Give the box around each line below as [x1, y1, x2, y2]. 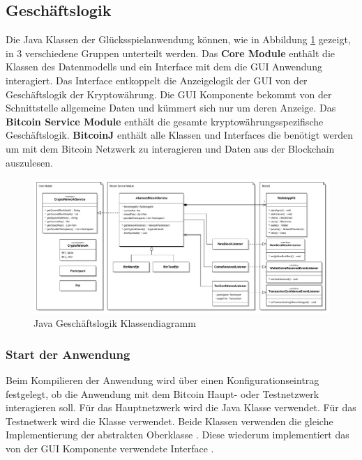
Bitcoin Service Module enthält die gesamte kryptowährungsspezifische [6, 114, 324, 128]
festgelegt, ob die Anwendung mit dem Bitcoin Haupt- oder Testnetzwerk [6, 386, 319, 401]
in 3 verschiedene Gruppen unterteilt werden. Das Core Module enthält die [6, 45, 335, 60]
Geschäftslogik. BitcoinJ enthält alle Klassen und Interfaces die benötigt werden [6, 128, 353, 142]
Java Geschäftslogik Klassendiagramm [33, 316, 196, 330]
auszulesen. [6, 155, 53, 169]
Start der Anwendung [6, 345, 130, 362]
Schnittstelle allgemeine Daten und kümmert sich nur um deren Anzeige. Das [6, 100, 336, 115]
